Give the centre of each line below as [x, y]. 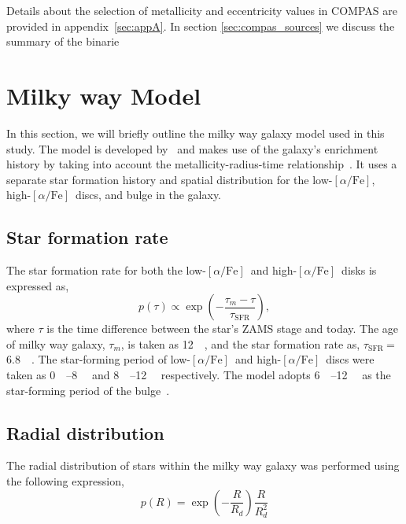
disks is [359, 270]
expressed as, [38, 285]
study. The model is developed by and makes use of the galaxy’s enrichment [192, 148]
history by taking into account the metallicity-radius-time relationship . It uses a [202, 164]
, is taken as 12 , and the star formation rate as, [240, 343]
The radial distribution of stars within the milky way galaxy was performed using [203, 465]
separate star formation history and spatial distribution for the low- [170, 179]
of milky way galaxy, [56, 343]
